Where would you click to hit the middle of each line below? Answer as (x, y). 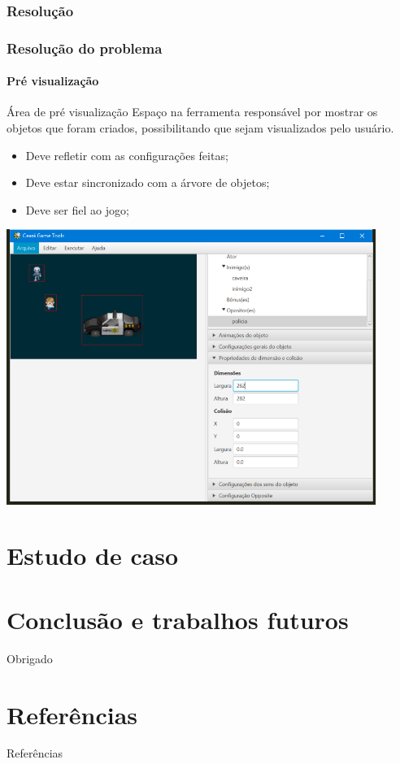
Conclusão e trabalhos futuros (178, 619)
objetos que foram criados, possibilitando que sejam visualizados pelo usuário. (200, 128)
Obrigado (30, 658)
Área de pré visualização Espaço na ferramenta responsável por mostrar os (192, 112)
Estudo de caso (93, 556)
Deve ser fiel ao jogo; (77, 209)
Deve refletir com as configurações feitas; (127, 155)
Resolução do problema (85, 48)
